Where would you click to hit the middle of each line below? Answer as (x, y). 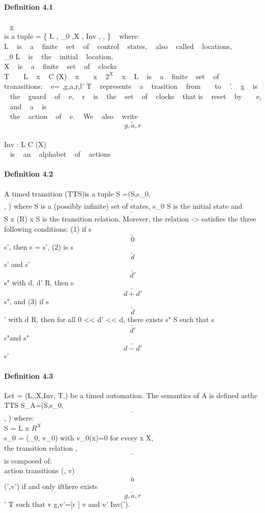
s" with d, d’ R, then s (39, 283)
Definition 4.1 (29, 6)
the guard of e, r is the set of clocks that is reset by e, (136, 96)
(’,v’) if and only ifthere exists (51, 486)
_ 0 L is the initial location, (59, 56)
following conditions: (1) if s (48, 228)
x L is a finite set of (170, 76)
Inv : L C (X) (25, 144)
